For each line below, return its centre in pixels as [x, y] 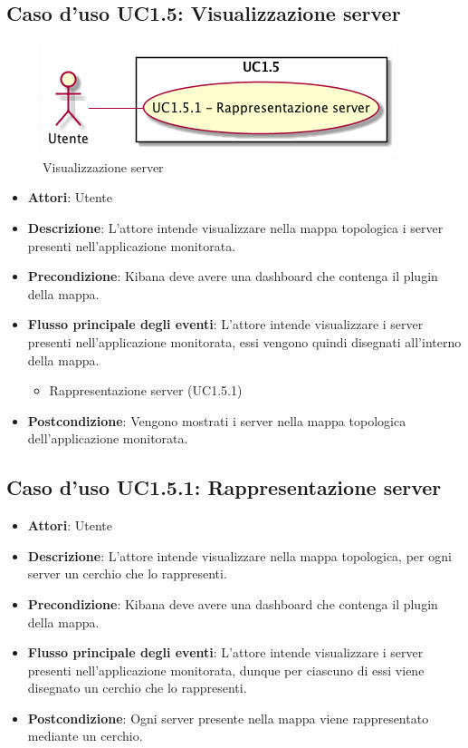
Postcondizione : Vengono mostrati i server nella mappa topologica [217, 420]
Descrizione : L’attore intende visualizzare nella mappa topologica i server [235, 227]
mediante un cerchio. [85, 736]
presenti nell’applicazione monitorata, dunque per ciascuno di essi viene [226, 670]
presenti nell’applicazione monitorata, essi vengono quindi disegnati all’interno [244, 341]
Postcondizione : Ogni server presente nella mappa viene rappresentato [228, 718]
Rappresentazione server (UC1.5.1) [146, 390]
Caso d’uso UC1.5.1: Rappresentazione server [224, 487]
